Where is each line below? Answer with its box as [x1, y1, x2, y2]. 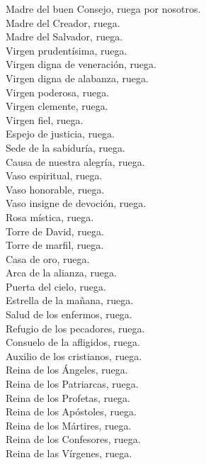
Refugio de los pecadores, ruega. [6, 320, 145, 335]
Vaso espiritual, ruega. [6, 168, 103, 183]
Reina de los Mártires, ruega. [6, 418, 132, 432]
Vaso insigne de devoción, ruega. [6, 196, 147, 211]
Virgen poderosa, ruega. [6, 84, 110, 99]
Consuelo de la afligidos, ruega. [6, 335, 140, 349]
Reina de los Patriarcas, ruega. [6, 376, 139, 391]
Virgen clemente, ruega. [6, 99, 108, 113]
